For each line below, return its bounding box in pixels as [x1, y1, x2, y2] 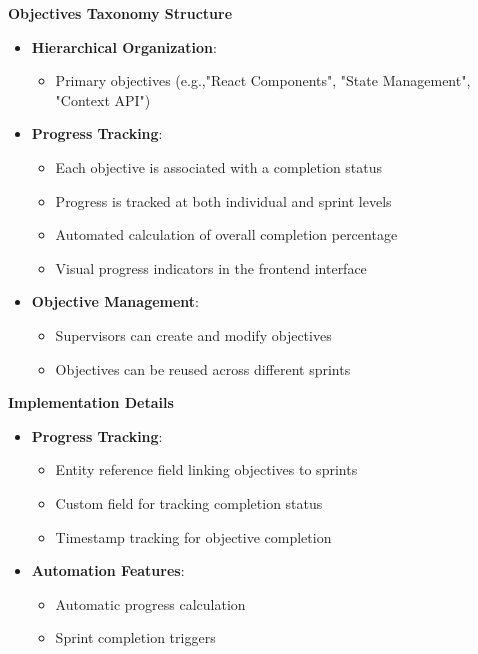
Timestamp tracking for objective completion [55, 526, 332, 547]
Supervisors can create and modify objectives [55, 324, 332, 345]
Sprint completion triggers [55, 627, 216, 648]
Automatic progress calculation [55, 593, 246, 614]
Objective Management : [31, 291, 200, 312]
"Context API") [55, 89, 151, 110]
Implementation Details [8, 392, 174, 413]
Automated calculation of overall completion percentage [55, 224, 398, 245]
